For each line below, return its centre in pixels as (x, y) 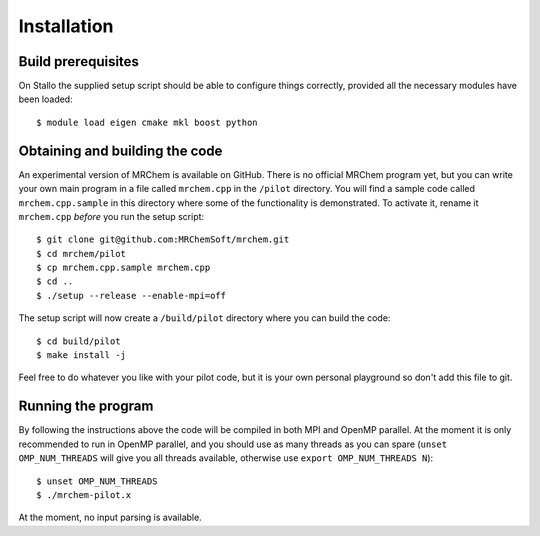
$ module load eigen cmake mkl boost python (147, 122)
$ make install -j (81, 355)
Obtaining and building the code (120, 150)
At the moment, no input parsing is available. (110, 517)
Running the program (86, 406)
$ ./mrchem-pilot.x (84, 494)
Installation (66, 26)
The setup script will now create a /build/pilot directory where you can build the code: (204, 318)
